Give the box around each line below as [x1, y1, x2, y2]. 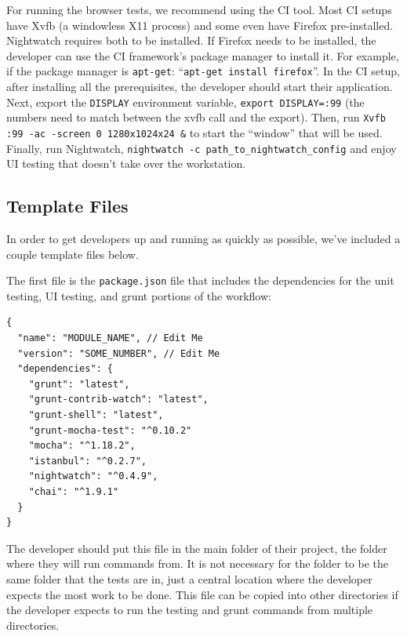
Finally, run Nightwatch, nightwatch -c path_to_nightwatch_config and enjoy [6, 140, 397, 156]
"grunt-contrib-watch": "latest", [28, 394, 209, 405]
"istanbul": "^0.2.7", [28, 455, 147, 467]
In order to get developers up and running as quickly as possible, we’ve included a [6, 231, 401, 247]
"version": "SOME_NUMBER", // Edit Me [17, 347, 220, 359]
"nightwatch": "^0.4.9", [28, 471, 158, 482]
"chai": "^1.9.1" [28, 486, 119, 498]
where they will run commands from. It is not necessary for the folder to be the [6, 555, 389, 572]
